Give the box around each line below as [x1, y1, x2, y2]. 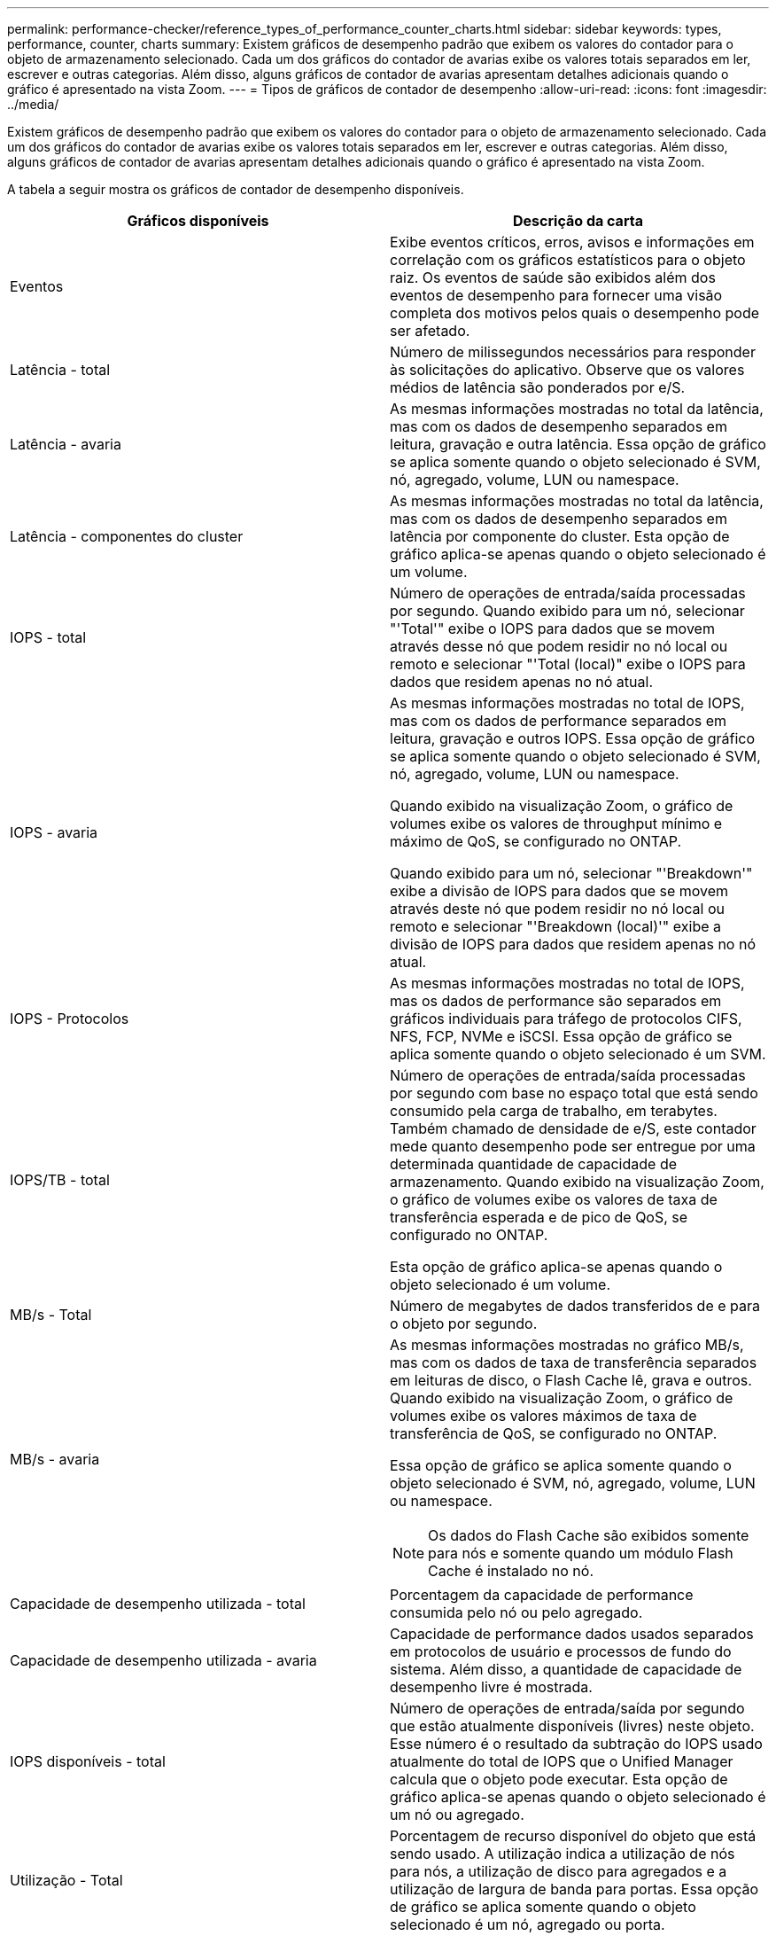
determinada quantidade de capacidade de [390, 1155, 678, 1173]
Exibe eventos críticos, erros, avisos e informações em [390, 233, 755, 251]
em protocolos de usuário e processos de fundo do [390, 1643, 732, 1660]
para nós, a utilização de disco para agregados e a [390, 1862, 727, 1880]
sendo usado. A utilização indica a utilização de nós [390, 1845, 735, 1862]
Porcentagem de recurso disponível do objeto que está [390, 1827, 757, 1845]
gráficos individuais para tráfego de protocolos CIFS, [390, 1010, 742, 1027]
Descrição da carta [513, 212, 643, 230]
